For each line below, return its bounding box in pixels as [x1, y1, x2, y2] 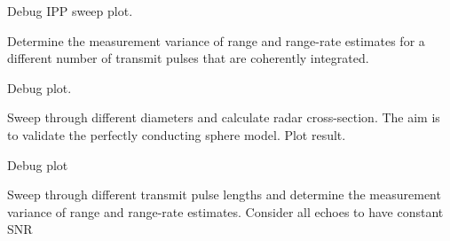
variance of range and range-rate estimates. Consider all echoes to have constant [7, 202, 444, 221]
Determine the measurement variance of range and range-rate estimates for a [7, 31, 425, 50]
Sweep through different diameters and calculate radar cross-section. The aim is [7, 108, 440, 127]
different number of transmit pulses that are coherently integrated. [7, 49, 369, 67]
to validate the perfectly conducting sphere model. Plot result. [7, 125, 346, 144]
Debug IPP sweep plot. [7, 2, 133, 19]
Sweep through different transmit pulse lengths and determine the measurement [7, 185, 441, 204]
